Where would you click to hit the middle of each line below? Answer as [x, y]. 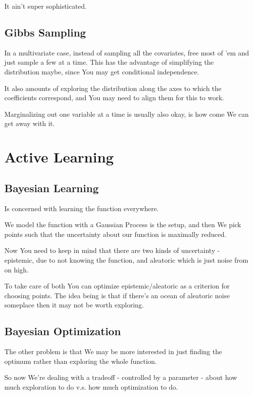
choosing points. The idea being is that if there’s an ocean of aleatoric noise [117, 295]
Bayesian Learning [52, 188]
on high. [17, 269]
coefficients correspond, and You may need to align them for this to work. [114, 98]
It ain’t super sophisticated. [46, 6]
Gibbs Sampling [45, 32]
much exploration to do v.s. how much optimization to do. [91, 386]
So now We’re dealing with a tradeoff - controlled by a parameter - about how [121, 377]
